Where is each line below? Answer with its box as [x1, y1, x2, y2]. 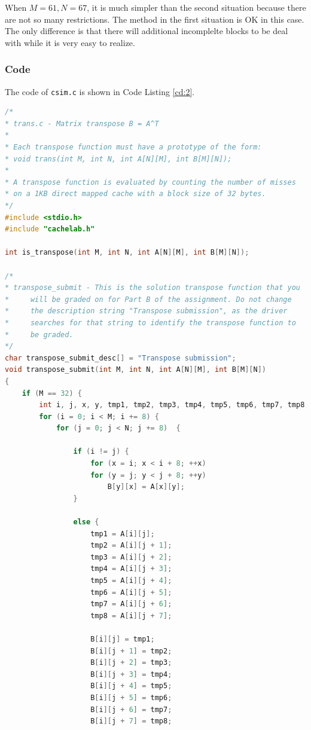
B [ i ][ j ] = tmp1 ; [90, 634, 155, 643]
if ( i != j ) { [73, 447, 129, 456]
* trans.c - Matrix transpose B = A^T [5, 119, 159, 128]
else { [73, 518, 99, 527]
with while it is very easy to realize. [5, 36, 135, 48]
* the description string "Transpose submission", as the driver [5, 307, 288, 316]
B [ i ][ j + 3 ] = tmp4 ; [90, 670, 172, 679]
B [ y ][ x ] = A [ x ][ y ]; [107, 482, 185, 491]
